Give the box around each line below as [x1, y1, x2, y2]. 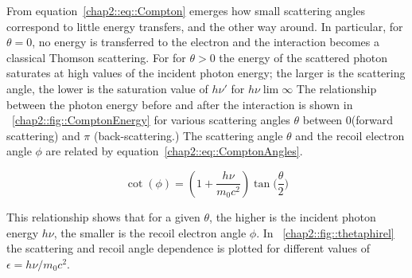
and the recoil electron [295, 127, 405, 143]
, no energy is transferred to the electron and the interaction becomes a [32, 33, 380, 50]
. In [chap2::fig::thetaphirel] [256, 224, 395, 241]
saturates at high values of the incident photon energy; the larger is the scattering [6, 65, 406, 81]
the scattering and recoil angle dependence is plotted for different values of [6, 240, 370, 256]
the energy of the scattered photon [219, 49, 388, 65]
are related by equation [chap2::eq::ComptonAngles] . [45, 143, 303, 159]
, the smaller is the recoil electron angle [53, 224, 247, 241]
